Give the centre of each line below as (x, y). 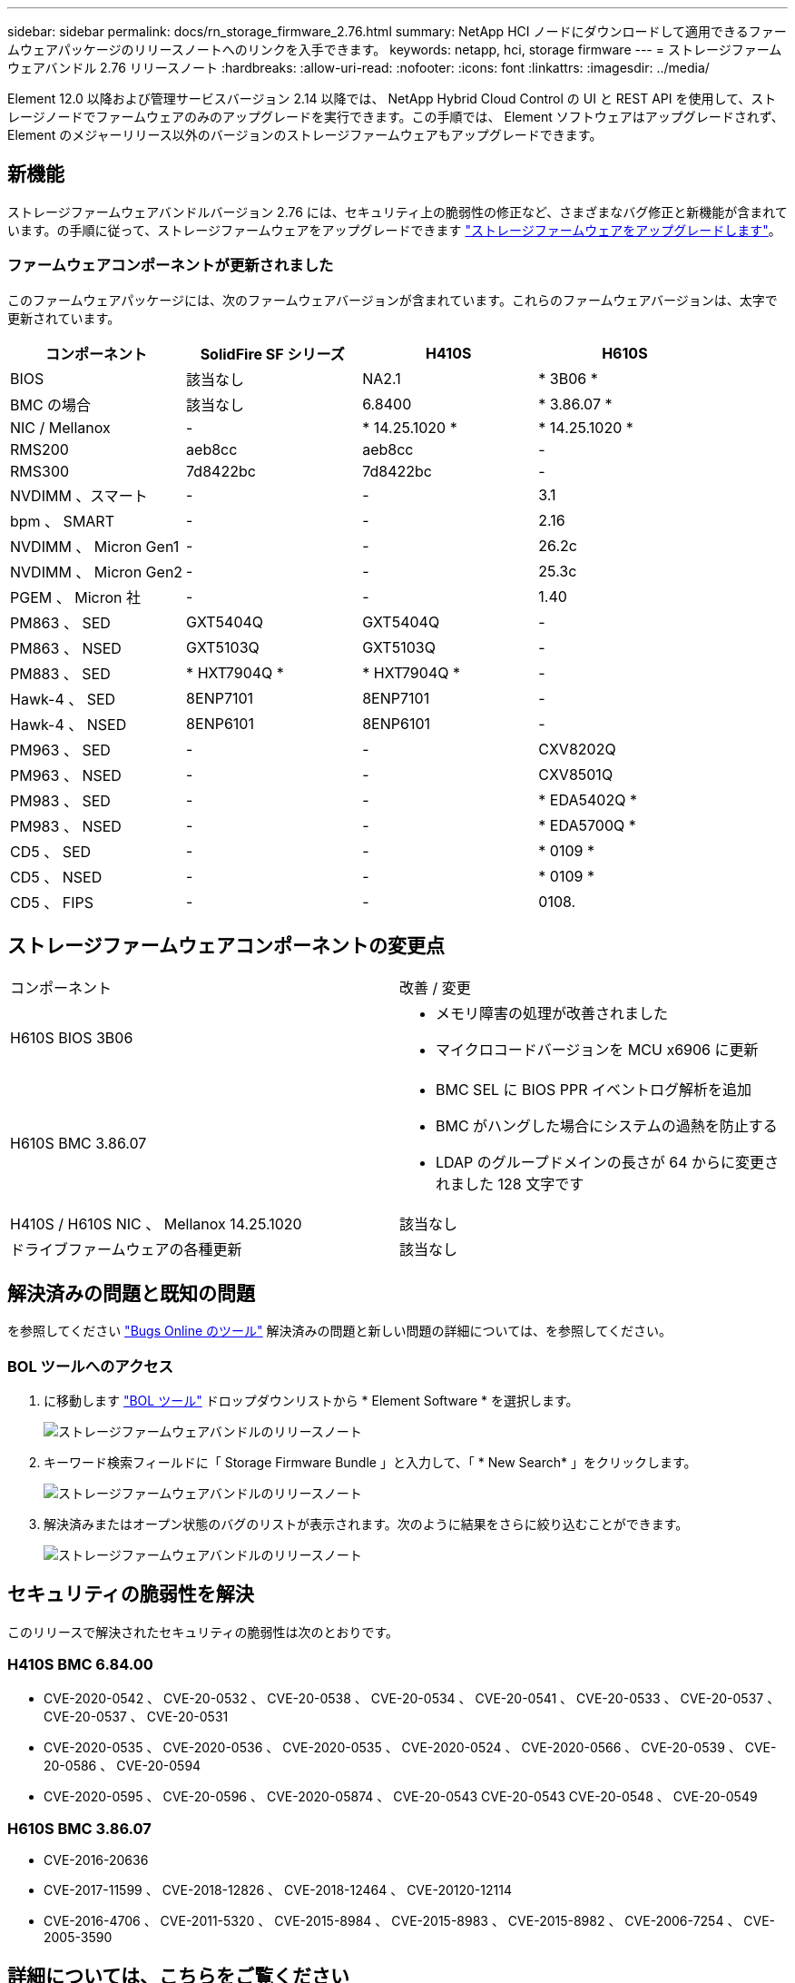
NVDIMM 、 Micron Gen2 (97, 572)
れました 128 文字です (510, 1184)
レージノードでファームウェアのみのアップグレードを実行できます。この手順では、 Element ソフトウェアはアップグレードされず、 (396, 117)
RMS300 (40, 471)
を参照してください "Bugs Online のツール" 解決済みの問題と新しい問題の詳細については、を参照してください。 (340, 1331)
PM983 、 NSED (66, 826)
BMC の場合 (51, 404)
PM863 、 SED (60, 622)
